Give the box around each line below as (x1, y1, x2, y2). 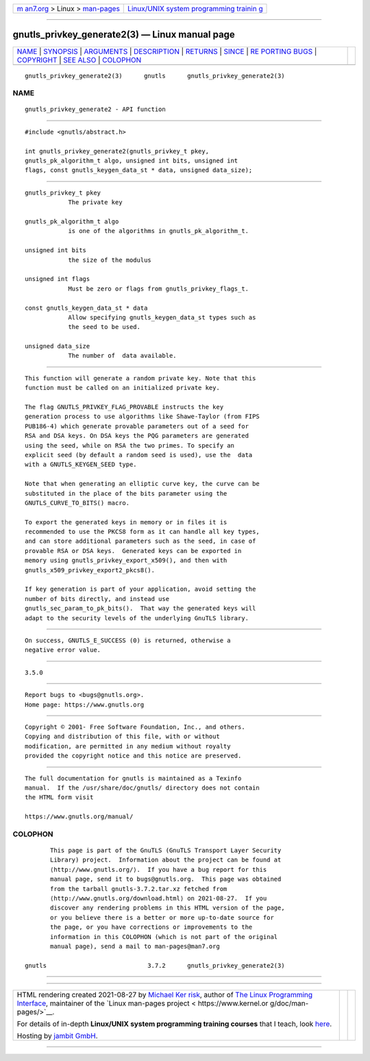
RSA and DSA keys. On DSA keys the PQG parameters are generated (25, 432, 249, 440)
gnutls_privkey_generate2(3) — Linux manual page (12, 29, 236, 40)
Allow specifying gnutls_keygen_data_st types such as (68, 313, 256, 321)
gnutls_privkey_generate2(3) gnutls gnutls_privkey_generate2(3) (25, 72, 285, 80)
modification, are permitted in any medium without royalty (25, 742, 231, 750)
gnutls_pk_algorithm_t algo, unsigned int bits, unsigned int (25, 157, 238, 164)
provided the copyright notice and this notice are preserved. (25, 752, 242, 760)
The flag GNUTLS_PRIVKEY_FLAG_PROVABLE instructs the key (25, 403, 224, 411)
